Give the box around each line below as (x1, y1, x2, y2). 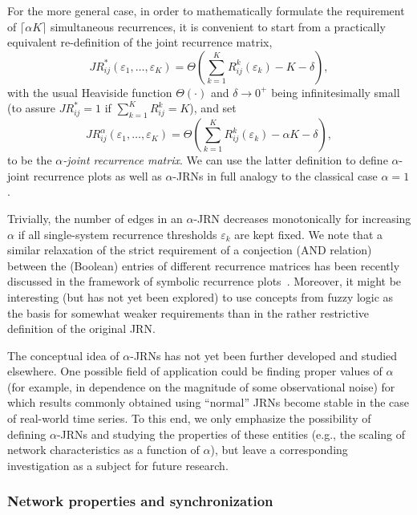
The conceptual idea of (7, 347, 119, 363)
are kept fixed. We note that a (234, 225, 383, 242)
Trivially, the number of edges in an (7, 209, 183, 226)
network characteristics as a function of (7, 441, 200, 458)
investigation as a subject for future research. (7, 456, 229, 473)
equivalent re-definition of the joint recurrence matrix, (7, 34, 273, 51)
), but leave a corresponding (210, 441, 348, 458)
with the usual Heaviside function (7, 83, 172, 100)
